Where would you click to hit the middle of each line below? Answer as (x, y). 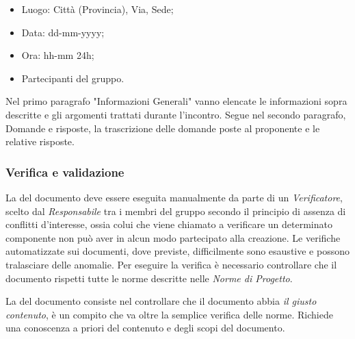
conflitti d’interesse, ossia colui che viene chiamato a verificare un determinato (169, 224)
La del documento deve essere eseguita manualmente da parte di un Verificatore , (174, 197)
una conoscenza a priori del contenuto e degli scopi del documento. (145, 328)
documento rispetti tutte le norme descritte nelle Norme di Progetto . (149, 278)
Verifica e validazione (65, 172)
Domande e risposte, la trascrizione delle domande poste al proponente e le (163, 128)
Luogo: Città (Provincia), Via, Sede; (97, 9)
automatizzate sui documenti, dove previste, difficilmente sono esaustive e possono (177, 251)
